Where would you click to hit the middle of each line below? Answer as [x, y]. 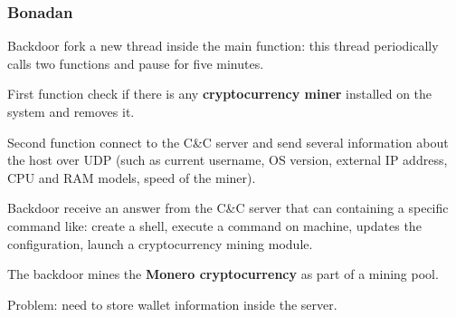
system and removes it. [71, 111]
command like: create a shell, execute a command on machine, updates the [214, 225]
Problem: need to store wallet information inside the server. [172, 304]
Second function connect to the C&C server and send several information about [228, 142]
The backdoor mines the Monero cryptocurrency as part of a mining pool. [223, 274]
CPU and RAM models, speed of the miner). [132, 177]
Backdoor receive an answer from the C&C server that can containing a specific [228, 208]
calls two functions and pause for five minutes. [136, 63]
